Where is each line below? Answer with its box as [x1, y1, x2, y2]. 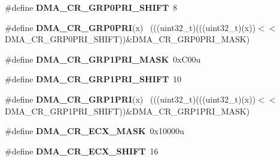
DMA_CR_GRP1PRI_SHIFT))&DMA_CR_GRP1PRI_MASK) [5, 104, 250, 117]
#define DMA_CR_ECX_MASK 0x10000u [5, 125, 184, 137]
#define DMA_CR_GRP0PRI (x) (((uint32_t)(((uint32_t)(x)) [5, 21, 256, 33]
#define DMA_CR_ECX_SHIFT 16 [5, 144, 159, 157]
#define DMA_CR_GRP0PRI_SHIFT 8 [5, 1, 178, 13]
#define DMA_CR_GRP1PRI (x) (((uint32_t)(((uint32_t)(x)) [5, 92, 256, 105]
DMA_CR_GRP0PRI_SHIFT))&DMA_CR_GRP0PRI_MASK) [5, 33, 250, 45]
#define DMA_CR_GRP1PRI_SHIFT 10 [5, 73, 182, 85]
